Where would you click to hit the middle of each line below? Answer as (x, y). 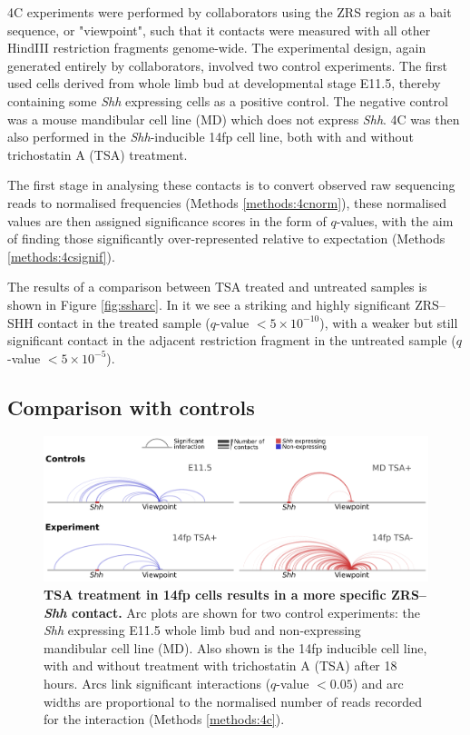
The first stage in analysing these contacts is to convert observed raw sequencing (231, 185)
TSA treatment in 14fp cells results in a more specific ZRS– (235, 595)
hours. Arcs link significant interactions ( (157, 684)
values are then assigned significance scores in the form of (167, 220)
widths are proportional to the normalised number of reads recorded (233, 701)
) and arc (378, 684)
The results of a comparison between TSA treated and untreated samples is (217, 287)
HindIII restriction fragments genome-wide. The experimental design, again (217, 48)
